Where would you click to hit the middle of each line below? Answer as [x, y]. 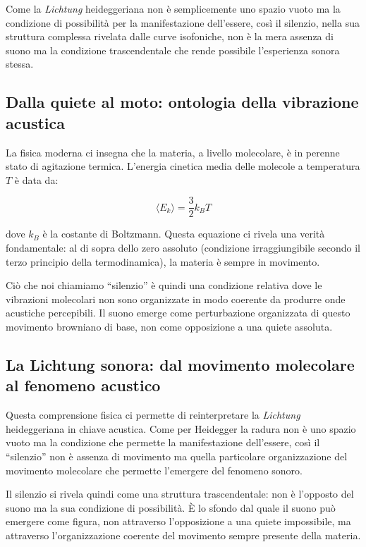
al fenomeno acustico [83, 385]
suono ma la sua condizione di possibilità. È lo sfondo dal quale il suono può [171, 507]
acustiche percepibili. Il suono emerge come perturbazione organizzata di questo [178, 313]
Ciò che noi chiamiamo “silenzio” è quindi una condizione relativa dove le [164, 285]
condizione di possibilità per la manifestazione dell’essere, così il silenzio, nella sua [183, 22]
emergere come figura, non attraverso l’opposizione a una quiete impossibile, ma [178, 521]
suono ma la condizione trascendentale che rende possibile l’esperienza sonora [173, 50]
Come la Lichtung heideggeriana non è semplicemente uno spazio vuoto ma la [173, 8]
